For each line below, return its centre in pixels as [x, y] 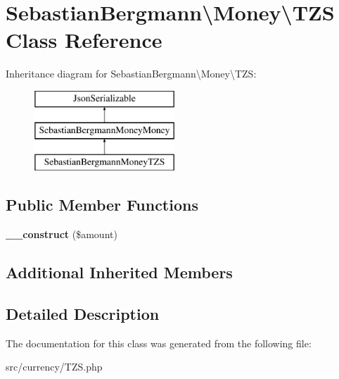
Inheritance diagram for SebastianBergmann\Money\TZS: [131, 74]
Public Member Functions [102, 205]
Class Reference [84, 40]
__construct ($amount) [62, 234]
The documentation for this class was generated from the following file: [159, 343]
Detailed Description [83, 313]
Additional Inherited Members [119, 272]
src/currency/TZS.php [54, 367]
